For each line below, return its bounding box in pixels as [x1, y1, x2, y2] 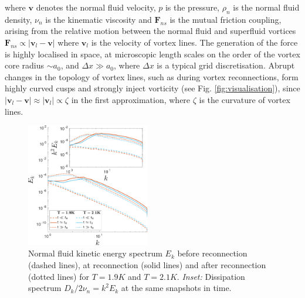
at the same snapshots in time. [121, 282, 232, 294]
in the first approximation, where [71, 93, 191, 105]
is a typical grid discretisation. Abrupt [157, 59, 295, 71]
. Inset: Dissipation [177, 270, 245, 282]
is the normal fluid [233, 1, 300, 13]
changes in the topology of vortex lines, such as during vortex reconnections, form [5, 70, 299, 83]
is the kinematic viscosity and [45, 13, 152, 25]
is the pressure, [165, 1, 220, 13]
